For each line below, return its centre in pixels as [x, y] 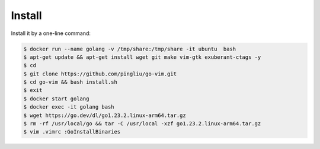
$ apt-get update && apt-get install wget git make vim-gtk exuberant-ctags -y [142, 57]
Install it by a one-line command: [51, 33]
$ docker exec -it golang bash [69, 107]
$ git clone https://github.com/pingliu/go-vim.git [100, 74]
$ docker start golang [56, 99]
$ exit [33, 90]
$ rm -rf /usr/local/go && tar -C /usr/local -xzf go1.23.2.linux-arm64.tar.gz [142, 124]
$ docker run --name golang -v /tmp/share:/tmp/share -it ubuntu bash [130, 49]
